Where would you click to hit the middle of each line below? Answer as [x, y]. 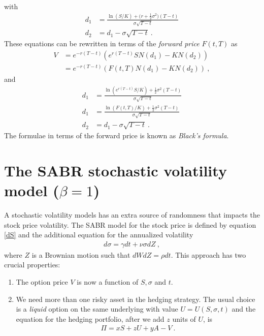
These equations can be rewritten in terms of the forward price [102, 43]
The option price [42, 282]
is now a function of [108, 282]
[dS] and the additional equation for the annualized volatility [99, 235]
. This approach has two [208, 254]
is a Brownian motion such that [81, 254]
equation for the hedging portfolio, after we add [90, 318]
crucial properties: [32, 265]
